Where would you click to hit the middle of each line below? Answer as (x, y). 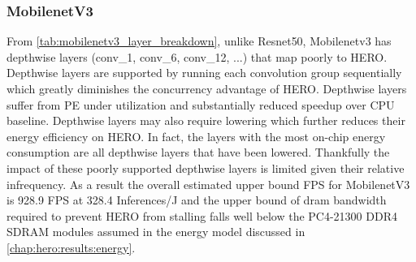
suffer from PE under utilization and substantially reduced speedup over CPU (201, 104)
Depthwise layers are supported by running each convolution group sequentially (204, 73)
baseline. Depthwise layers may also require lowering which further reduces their (206, 120)
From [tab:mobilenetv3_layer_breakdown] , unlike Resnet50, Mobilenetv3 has (199, 41)
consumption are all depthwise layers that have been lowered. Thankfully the (198, 152)
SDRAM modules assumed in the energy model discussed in (156, 232)
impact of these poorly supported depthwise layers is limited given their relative (206, 168)
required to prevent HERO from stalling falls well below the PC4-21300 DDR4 (202, 215)
